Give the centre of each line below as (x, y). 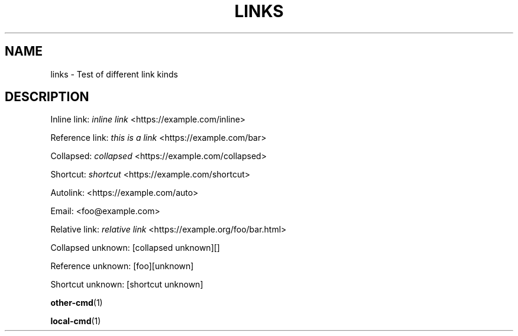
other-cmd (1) (77, 303)
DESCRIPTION (47, 97)
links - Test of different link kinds (114, 74)
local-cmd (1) (76, 321)
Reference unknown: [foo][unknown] (122, 266)
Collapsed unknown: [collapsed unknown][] (135, 248)
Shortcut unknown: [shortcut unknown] (127, 285)
